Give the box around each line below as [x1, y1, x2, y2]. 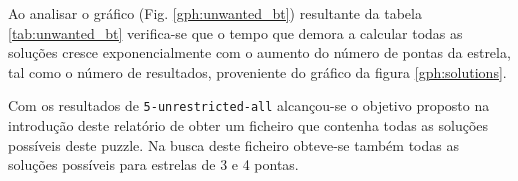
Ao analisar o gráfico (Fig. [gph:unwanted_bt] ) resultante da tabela [8, 3, 422, 23]
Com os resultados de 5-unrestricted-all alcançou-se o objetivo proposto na [8, 95, 490, 116]
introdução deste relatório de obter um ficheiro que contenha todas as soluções [8, 115, 489, 136]
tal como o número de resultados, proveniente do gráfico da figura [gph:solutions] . [8, 61, 507, 82]
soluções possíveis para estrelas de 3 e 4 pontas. [8, 154, 299, 175]
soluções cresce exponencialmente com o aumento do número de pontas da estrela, [8, 42, 511, 63]
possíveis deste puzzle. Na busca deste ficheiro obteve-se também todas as [8, 134, 459, 155]
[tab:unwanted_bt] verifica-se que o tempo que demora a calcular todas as [8, 22, 463, 43]
